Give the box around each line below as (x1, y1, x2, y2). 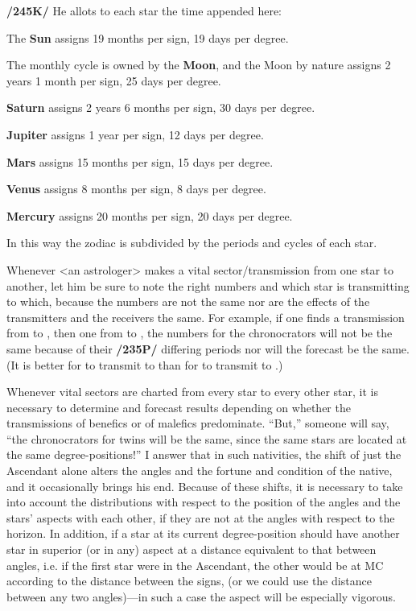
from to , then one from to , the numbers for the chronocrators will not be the (6, 324, 393, 341)
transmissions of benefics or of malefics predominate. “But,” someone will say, (6, 415, 389, 431)
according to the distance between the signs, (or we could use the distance (6, 572, 372, 589)
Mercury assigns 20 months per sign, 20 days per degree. (6, 207, 293, 224)
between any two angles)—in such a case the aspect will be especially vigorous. (6, 588, 396, 605)
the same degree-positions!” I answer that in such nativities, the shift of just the (6, 446, 402, 463)
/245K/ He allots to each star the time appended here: (6, 2, 282, 19)
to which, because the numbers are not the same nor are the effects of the (6, 293, 370, 310)
